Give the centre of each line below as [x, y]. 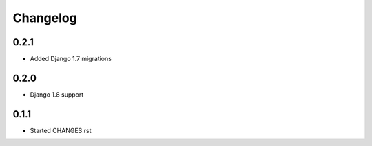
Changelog [45, 18]
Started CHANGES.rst [61, 130]
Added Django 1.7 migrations [71, 59]
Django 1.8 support [57, 94]
